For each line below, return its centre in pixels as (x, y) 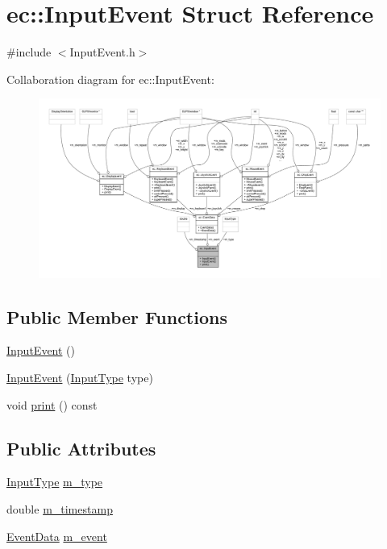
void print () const (52, 404)
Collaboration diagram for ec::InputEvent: (110, 79)
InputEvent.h (102, 52)
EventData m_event (57, 536)
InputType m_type (55, 482)
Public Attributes (81, 448)
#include (29, 52)
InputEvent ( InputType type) (80, 378)
